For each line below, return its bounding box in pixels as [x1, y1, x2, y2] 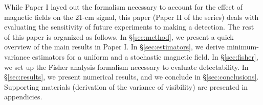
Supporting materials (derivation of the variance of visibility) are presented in [4, 81, 248, 92]
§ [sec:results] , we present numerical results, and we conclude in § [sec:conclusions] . [4, 71, 259, 82]
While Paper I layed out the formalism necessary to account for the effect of [4, 2, 243, 12]
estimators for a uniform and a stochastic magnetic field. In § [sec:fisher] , [32, 51, 258, 62]
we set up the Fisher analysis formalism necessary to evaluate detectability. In [4, 61, 249, 72]
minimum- [227, 41, 259, 52]
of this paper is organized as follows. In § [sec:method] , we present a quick [4, 31, 234, 42]
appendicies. [4, 91, 42, 102]
